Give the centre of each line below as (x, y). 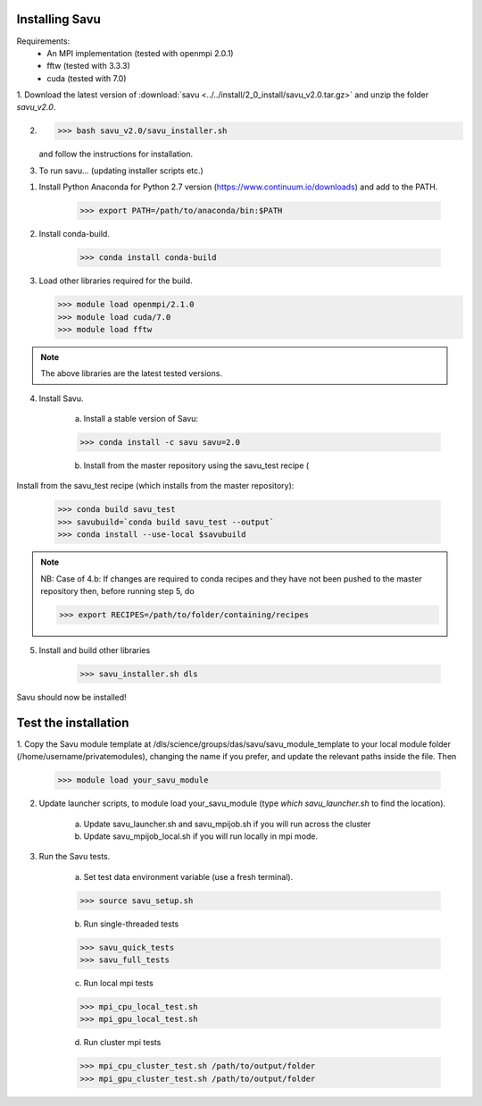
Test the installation (73, 722)
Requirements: (43, 41)
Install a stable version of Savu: (141, 419)
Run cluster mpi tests (122, 1043)
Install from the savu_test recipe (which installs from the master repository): (155, 486)
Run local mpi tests (118, 984)
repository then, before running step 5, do (118, 591)
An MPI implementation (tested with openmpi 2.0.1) (140, 53)
